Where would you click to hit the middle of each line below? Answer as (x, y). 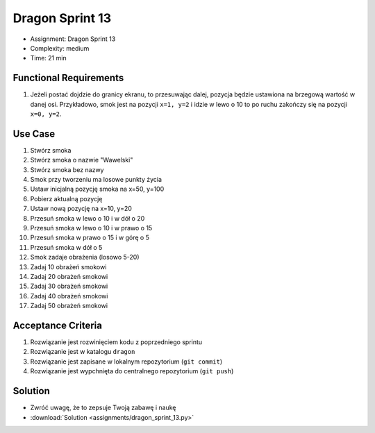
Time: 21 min (48, 58)
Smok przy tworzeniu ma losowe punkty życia (96, 180)
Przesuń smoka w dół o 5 (66, 247)
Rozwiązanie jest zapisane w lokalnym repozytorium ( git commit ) (126, 362)
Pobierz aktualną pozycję (66, 198)
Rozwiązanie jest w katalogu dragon (83, 352)
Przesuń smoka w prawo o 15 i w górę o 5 (90, 238)
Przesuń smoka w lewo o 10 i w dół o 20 (87, 218)
